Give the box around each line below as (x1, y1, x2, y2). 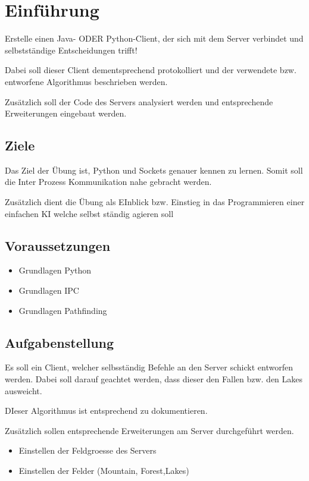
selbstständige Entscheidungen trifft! (5, 43, 138, 56)
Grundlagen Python (18, 264, 92, 276)
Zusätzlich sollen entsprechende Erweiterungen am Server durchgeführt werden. (5, 424, 294, 436)
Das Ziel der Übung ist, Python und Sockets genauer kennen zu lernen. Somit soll (5, 164, 303, 176)
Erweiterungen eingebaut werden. (5, 107, 127, 120)
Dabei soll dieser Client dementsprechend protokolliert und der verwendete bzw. (5, 64, 296, 76)
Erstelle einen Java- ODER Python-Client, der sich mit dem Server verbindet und (5, 32, 304, 45)
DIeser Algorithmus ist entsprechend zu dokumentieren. (5, 404, 208, 417)
